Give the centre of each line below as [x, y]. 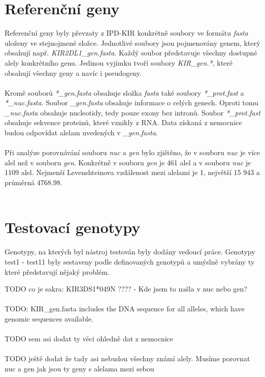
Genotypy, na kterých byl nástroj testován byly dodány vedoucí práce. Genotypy [130, 252]
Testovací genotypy [73, 227]
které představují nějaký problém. [57, 271]
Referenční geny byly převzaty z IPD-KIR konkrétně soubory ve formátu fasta [126, 33]
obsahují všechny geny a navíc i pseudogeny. [73, 72]
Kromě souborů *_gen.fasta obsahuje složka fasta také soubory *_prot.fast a [124, 92]
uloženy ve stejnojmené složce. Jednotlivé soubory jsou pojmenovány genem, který [132, 42]
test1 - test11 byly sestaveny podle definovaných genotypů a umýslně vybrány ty [130, 261]
